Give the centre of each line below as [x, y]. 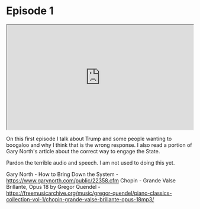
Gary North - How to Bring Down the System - [62, 174]
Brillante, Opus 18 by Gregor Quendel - [53, 187]
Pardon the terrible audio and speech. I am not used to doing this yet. [91, 163]
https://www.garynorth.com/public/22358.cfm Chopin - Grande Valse [91, 181]
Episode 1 [30, 11]
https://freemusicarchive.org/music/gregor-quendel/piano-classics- [89, 193]
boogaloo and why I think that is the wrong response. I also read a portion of [99, 145]
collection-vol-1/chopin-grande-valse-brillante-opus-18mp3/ [80, 200]
